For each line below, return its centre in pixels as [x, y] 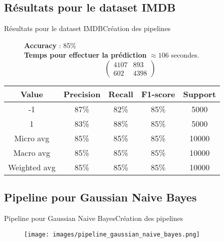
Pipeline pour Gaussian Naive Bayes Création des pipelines [94, 218]
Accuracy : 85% [50, 45]
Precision [82, 94]
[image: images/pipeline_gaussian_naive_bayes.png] [112, 234]
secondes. [185, 55]
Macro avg [32, 152]
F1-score [158, 94]
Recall [121, 94]
